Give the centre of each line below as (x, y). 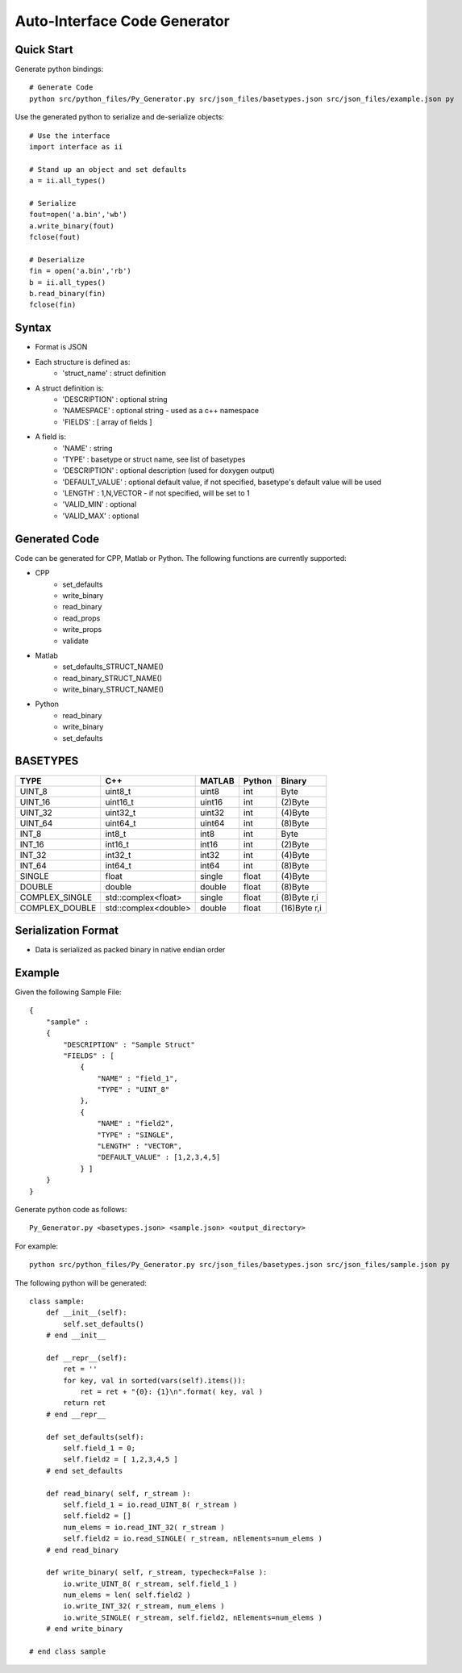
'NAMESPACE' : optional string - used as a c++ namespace (161, 411)
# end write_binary (84, 1629)
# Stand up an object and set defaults (108, 169)
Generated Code (57, 539)
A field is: (51, 437)
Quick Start (44, 50)
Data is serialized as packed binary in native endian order (130, 950)
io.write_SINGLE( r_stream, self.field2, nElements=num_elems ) (193, 1617)
